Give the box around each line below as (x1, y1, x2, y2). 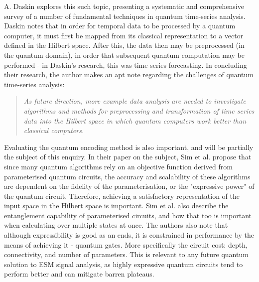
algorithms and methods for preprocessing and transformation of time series (23, 105, 255, 116)
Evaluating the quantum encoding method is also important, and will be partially (4, 141, 254, 152)
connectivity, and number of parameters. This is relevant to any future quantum (4, 249, 249, 260)
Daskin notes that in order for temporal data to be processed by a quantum (4, 20, 236, 31)
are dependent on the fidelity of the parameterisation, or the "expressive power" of (4, 181, 255, 191)
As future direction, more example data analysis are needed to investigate (23, 96, 246, 106)
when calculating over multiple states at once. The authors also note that (4, 220, 228, 230)
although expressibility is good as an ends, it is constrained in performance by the (4, 230, 254, 240)
